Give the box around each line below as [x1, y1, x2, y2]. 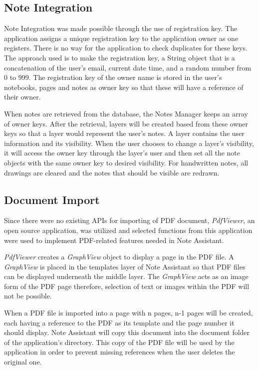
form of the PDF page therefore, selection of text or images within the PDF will [4, 280, 250, 291]
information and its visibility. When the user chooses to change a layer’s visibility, [4, 137, 254, 148]
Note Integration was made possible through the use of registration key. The [4, 23, 238, 33]
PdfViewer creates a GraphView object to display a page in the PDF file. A [4, 251, 234, 262]
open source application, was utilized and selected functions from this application [4, 224, 253, 235]
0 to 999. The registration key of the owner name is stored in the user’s [4, 72, 222, 82]
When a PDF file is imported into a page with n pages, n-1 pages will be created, [4, 307, 253, 318]
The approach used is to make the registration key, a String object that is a [4, 52, 235, 62]
